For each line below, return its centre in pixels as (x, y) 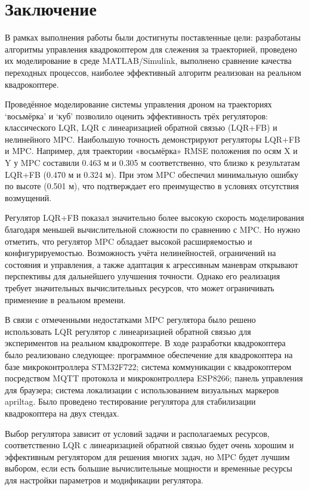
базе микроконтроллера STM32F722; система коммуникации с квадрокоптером (148, 366)
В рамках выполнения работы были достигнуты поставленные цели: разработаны (153, 37)
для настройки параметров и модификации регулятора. (104, 480)
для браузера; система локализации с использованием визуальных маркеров (142, 389)
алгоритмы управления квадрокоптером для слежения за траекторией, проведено (151, 49)
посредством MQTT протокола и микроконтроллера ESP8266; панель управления (154, 378)
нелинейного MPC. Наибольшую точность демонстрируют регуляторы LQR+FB (153, 139)
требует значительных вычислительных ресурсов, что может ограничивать (140, 288)
